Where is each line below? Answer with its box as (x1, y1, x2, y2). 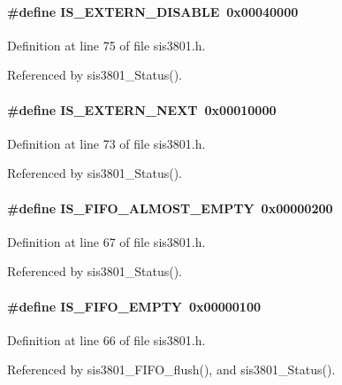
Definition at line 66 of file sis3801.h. (7, 330, 206, 349)
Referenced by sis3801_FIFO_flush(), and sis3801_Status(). (7, 360, 336, 379)
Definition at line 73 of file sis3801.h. (7, 134, 206, 152)
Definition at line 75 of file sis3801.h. (7, 35, 206, 54)
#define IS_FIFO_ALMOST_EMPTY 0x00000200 (7, 198, 333, 217)
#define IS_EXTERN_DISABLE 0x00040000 (7, 2, 299, 20)
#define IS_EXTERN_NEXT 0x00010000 (7, 100, 277, 119)
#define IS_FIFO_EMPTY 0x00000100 (7, 296, 262, 315)
